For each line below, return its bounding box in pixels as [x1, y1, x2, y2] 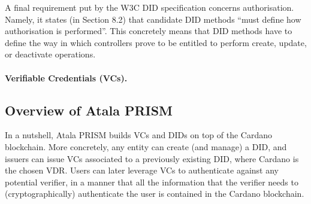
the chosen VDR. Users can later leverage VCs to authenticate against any [5, 164, 279, 176]
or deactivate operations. [5, 48, 96, 60]
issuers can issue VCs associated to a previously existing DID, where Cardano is [5, 152, 299, 165]
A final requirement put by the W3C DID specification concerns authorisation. [5, 1, 294, 13]
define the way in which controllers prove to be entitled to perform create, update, [5, 36, 307, 48]
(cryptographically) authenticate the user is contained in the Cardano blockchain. [5, 187, 304, 200]
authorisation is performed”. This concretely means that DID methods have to [5, 25, 292, 37]
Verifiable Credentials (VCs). [5, 71, 128, 84]
